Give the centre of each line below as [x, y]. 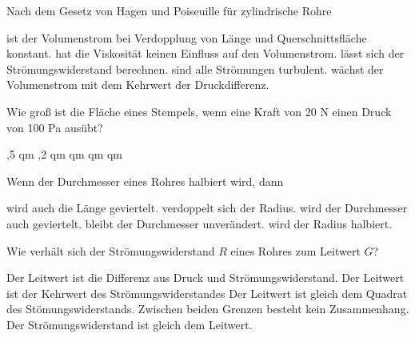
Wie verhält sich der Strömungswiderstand [111, 250]
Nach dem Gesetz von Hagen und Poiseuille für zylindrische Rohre [169, 10]
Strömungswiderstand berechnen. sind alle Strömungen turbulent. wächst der [195, 68]
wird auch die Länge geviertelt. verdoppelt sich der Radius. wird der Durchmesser [207, 208]
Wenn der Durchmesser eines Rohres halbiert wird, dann [145, 181]
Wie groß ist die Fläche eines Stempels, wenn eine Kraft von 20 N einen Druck [199, 111]
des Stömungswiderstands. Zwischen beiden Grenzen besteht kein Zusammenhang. [208, 309]
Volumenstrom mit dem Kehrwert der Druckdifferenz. [138, 84]
